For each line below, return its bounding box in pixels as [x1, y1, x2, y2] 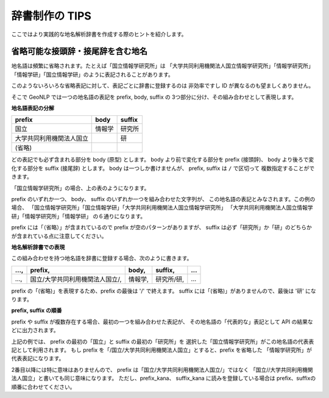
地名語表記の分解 [11, 104, 54, 112]
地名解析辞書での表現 [11, 243, 65, 251]
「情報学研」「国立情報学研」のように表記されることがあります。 [11, 71, 174, 78]
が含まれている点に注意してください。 [11, 232, 107, 240]
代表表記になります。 [11, 355, 65, 362]
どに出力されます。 [11, 327, 59, 334]
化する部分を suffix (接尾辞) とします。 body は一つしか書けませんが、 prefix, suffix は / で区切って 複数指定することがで [11, 165, 315, 172]
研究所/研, [155, 275, 185, 283]
